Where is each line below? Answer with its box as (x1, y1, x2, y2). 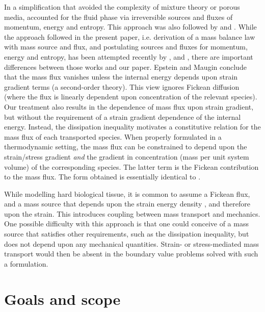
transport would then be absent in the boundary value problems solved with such (4, 248, 258, 259)
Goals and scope (4, 288, 121, 309)
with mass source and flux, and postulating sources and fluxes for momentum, (4, 41, 248, 52)
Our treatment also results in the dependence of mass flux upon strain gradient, (4, 101, 254, 112)
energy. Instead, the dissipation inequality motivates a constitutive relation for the (4, 121, 261, 132)
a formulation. (4, 258, 48, 269)
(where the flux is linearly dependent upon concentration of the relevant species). (4, 91, 257, 102)
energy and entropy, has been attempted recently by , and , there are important (4, 51, 253, 62)
